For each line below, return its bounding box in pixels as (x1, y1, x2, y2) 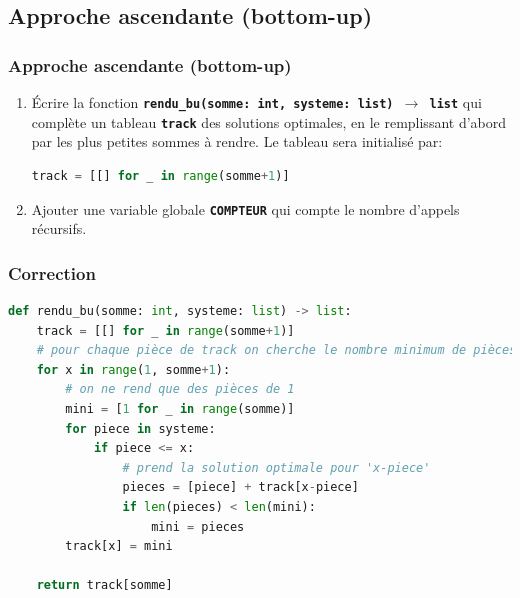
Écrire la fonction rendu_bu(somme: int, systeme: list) (31, 92, 394, 112)
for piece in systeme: (65, 421, 216, 436)
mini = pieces (151, 519, 245, 534)
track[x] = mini (65, 539, 173, 554)
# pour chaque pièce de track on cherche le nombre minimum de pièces (36, 343, 517, 358)
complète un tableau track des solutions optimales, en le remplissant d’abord (31, 111, 507, 132)
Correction (8, 260, 96, 285)
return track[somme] (36, 578, 173, 593)
